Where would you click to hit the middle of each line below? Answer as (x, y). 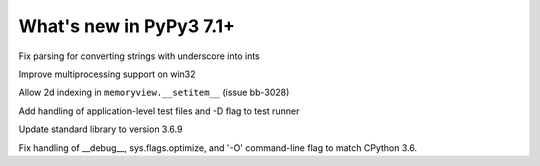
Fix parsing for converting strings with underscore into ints (139, 56)
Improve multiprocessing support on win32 (107, 74)
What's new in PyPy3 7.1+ (126, 26)
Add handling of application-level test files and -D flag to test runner (159, 111)
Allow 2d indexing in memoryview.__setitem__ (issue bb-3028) (154, 92)
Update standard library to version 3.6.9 (100, 129)
